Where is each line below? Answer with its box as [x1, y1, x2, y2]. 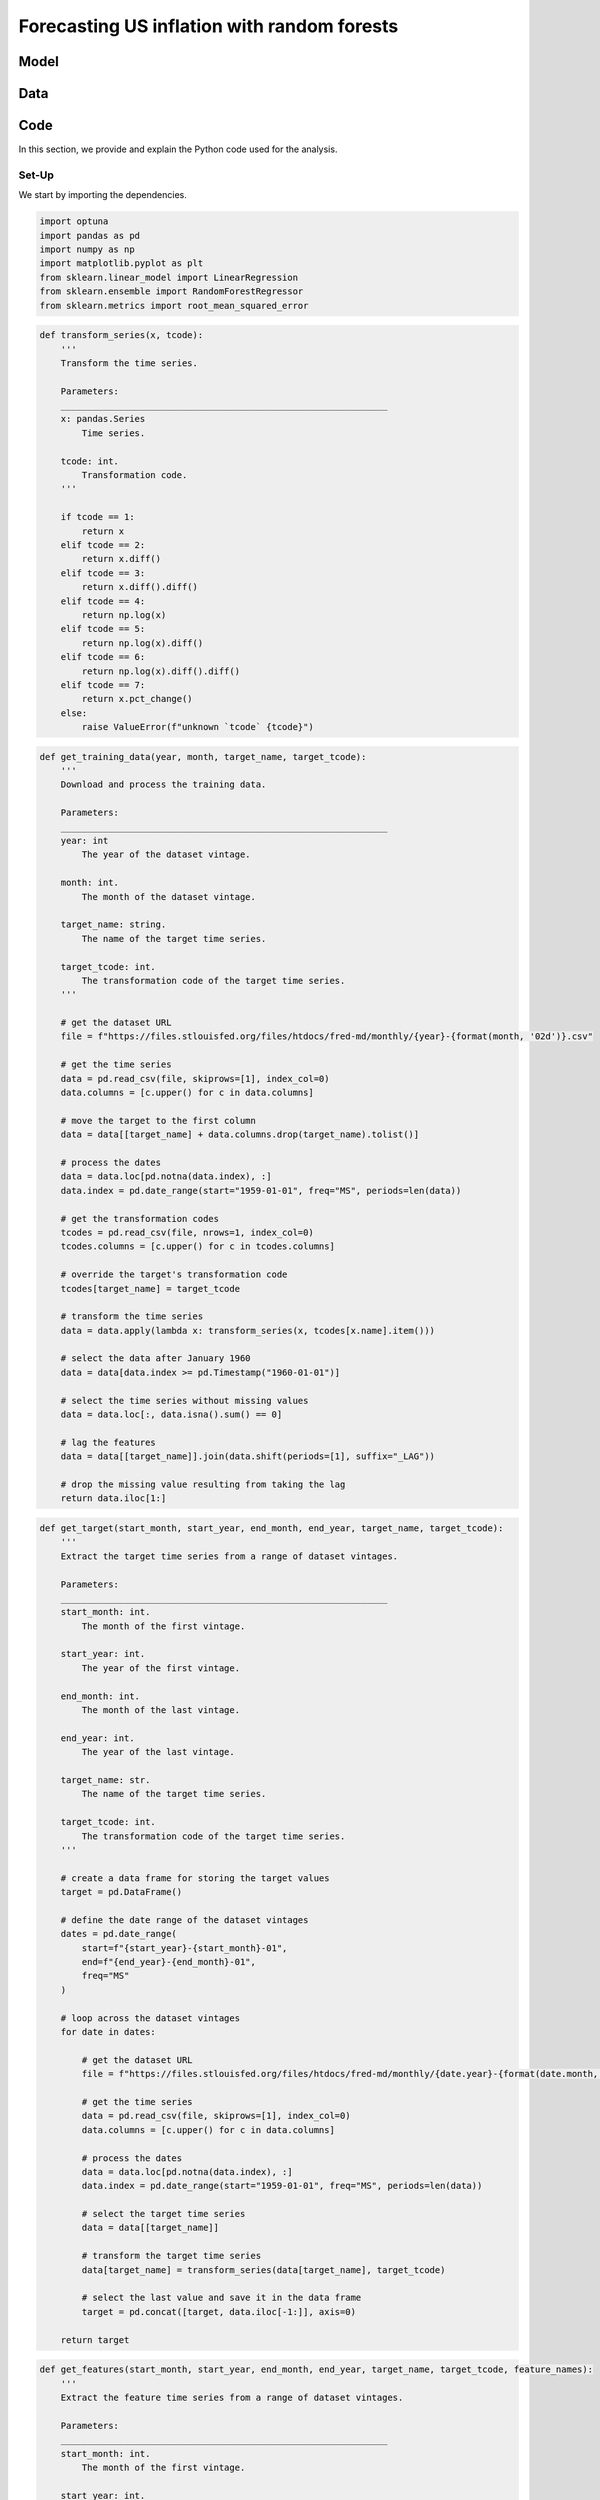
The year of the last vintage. [81, 1746, 235, 1758]
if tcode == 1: [60, 511, 135, 523]
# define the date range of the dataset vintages [60, 1914, 309, 1925]
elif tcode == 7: [60, 679, 146, 690]
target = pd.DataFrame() [60, 1886, 183, 1898]
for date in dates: [60, 2026, 157, 2037]
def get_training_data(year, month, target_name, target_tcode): [39, 751, 367, 762]
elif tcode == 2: [60, 540, 146, 550]
